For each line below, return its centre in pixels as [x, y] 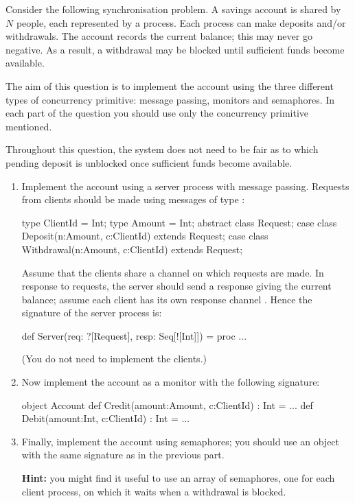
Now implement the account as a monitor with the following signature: [171, 382]
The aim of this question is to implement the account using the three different [170, 85]
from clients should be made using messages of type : [133, 199]
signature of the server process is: [92, 313]
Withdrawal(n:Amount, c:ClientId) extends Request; [132, 249]
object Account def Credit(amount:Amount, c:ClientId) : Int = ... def [167, 405]
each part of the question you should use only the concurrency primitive [157, 113]
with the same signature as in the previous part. [123, 455]
